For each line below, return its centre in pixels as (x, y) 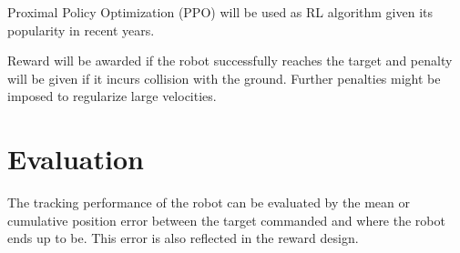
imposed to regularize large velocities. (112, 96)
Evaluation (76, 159)
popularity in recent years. (81, 30)
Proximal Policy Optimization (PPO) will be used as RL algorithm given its (220, 12)
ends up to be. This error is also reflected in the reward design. (183, 238)
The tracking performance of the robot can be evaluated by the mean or (209, 202)
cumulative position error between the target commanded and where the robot (226, 220)
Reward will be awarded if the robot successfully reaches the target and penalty (230, 61)
